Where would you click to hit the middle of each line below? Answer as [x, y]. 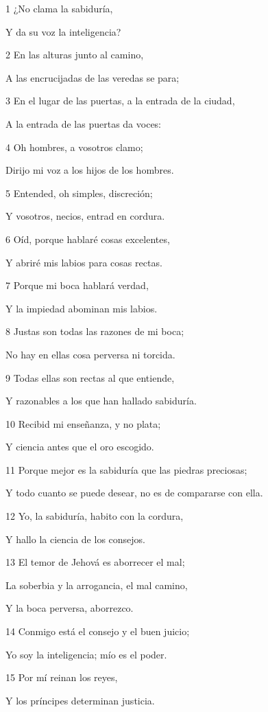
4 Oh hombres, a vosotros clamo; [74, 147]
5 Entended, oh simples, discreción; [79, 193]
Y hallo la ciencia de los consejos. [75, 539]
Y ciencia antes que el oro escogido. [80, 447]
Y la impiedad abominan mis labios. [82, 308]
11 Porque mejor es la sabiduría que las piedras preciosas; [126, 469]
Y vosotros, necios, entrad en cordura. [85, 216]
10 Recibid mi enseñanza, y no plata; [83, 423]
